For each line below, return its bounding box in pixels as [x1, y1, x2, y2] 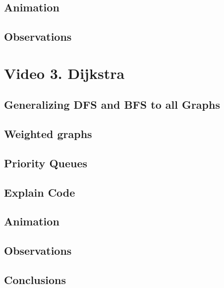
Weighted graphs [4, 126, 92, 142]
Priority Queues [4, 155, 88, 170]
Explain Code [4, 184, 75, 200]
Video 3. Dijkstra [4, 63, 125, 83]
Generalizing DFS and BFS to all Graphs [4, 97, 220, 112]
